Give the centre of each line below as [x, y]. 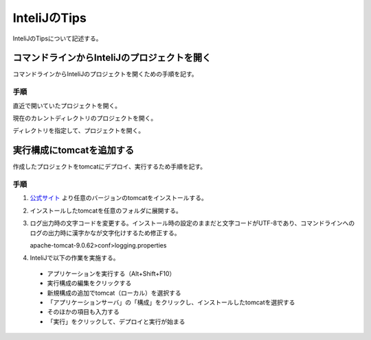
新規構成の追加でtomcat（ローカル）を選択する [114, 293]
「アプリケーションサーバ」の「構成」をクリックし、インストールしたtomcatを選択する [171, 302]
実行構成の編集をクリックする [89, 283]
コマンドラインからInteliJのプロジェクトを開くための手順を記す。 [105, 74]
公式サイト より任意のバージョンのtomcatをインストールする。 [119, 198]
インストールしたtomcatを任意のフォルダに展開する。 [106, 210]
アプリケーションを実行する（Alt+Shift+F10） [111, 274]
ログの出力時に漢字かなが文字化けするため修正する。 [105, 232]
